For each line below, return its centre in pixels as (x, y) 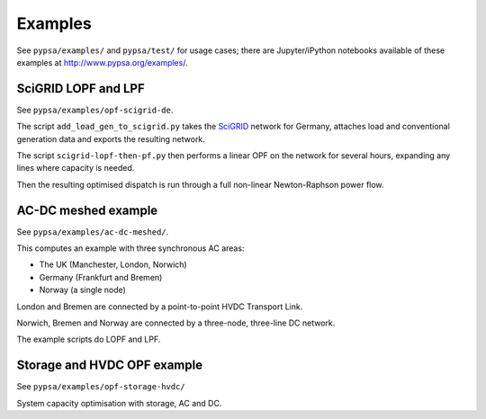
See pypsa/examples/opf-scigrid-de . (95, 110)
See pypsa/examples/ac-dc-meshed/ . (93, 232)
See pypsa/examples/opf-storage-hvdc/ (101, 387)
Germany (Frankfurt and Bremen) (101, 277)
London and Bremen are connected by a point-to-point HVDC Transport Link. (160, 307)
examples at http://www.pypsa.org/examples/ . (102, 62)
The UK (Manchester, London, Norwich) (113, 264)
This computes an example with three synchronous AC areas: (130, 248)
